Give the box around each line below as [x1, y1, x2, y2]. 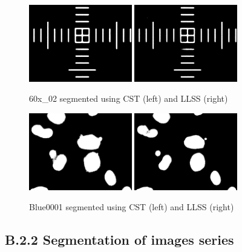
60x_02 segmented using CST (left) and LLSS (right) [29, 92, 228, 105]
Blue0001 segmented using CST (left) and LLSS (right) [29, 201, 234, 213]
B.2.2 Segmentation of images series [5, 230, 234, 249]
